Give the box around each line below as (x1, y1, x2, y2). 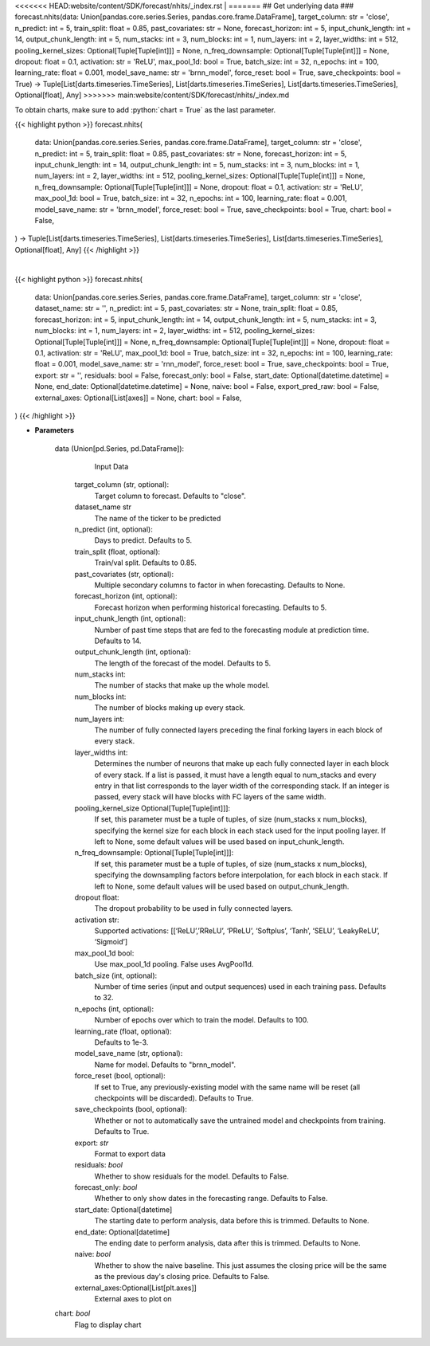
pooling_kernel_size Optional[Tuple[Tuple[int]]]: (74, 803, 231, 813)
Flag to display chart (74, 1320, 142, 1329)
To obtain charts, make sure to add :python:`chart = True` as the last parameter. (14, 104, 276, 115)
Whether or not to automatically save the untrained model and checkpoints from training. (94, 1116, 386, 1125)
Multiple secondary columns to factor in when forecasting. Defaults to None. (94, 580, 346, 590)
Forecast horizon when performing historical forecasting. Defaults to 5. (94, 602, 327, 612)
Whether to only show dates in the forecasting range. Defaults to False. (94, 1194, 328, 1203)
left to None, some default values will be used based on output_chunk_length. (94, 881, 350, 891)
